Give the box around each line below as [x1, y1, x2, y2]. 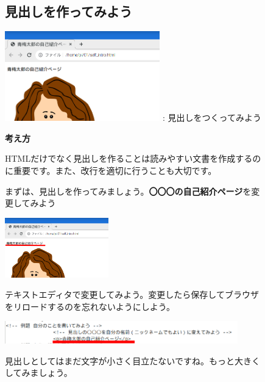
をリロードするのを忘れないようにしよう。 [5, 300, 175, 312]
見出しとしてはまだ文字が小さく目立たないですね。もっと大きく [5, 354, 260, 367]
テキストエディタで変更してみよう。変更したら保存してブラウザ [5, 288, 259, 301]
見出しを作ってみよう [5, 2, 132, 21]
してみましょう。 [5, 366, 72, 379]
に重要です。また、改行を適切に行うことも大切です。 [5, 164, 217, 176]
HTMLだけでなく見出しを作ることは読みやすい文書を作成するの [5, 152, 261, 165]
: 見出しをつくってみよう [163, 111, 261, 124]
